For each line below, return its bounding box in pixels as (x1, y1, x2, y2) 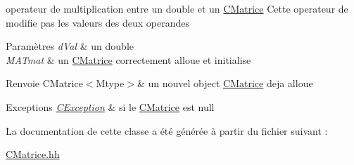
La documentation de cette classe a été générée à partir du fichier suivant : (6, 123, 328, 138)
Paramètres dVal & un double (6, 39, 134, 53)
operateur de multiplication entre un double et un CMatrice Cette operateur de (6, 1, 348, 15)
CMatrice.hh (6, 147, 60, 161)
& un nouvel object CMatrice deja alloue (137, 76, 313, 91)
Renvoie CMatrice (6, 76, 83, 91)
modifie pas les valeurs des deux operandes (6, 15, 190, 29)
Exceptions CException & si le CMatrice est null (6, 99, 215, 114)
